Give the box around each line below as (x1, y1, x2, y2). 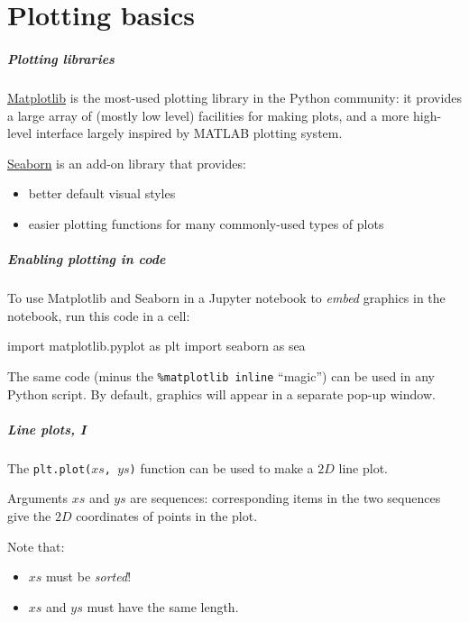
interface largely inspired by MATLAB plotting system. (35, 123, 343, 142)
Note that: (7, 536, 65, 555)
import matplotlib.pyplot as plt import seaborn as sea (7, 336, 306, 355)
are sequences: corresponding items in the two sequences (130, 489, 441, 508)
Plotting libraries (7, 49, 115, 68)
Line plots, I (7, 419, 87, 438)
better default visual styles (28, 184, 176, 203)
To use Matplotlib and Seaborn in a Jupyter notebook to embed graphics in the (7, 288, 446, 307)
